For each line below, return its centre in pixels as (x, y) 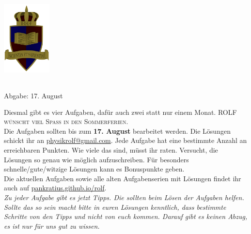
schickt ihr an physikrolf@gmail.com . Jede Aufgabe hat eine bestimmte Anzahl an (125, 140)
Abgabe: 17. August (33, 96)
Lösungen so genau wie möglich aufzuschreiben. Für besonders (96, 159)
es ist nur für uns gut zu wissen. (52, 226)
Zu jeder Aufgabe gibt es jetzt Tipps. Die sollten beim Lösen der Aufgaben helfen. (124, 197)
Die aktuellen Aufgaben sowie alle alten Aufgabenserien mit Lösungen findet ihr (123, 178)
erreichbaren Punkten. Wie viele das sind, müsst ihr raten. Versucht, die (111, 150)
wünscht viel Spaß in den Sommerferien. (66, 121)
